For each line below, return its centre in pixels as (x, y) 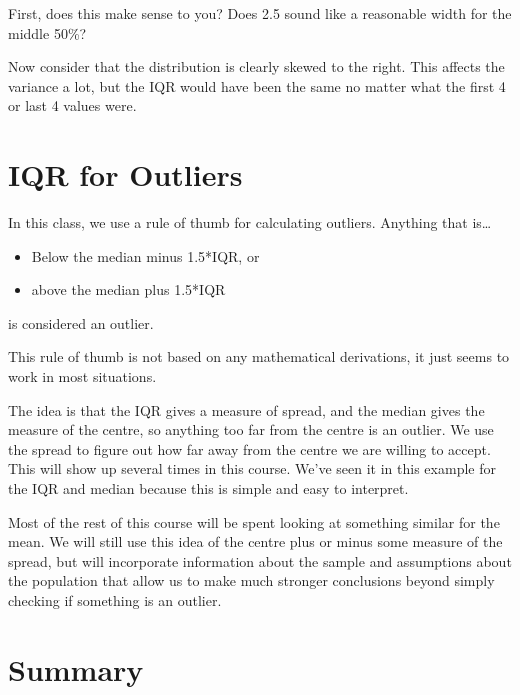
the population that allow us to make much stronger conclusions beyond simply (251, 580)
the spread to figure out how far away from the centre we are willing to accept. (249, 448)
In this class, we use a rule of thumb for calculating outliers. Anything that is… (250, 222)
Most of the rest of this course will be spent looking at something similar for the (254, 521)
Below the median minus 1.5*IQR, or (145, 255)
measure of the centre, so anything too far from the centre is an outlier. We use (251, 429)
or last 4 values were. (72, 105)
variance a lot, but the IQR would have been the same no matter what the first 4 (257, 85)
